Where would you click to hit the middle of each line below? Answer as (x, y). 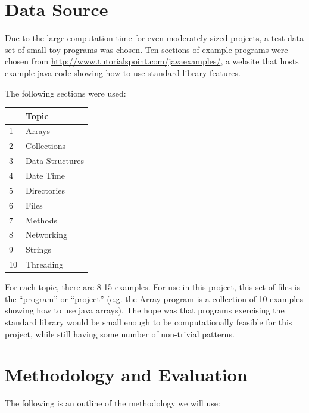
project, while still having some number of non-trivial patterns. (120, 333)
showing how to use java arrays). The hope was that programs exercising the (145, 310)
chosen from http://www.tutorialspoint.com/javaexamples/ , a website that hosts (152, 61)
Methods (41, 220)
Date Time (45, 175)
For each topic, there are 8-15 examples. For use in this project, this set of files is (153, 287)
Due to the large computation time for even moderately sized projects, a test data (154, 38)
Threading (45, 264)
